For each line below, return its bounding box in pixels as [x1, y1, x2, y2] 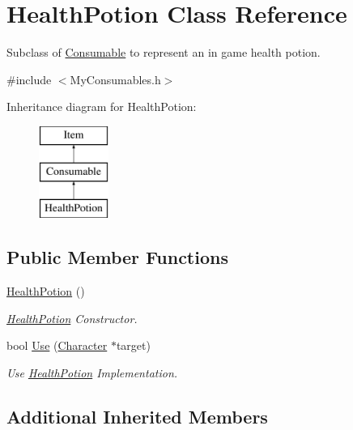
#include [6, 70, 52, 87]
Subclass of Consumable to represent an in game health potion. [6, 44, 321, 61]
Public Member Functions [6, 245, 228, 270]
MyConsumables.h [70, 70, 161, 87]
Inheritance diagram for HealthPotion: [6, 98, 197, 115]
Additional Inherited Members [6, 403, 268, 428]
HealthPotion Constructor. [6, 309, 138, 326]
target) [116, 337, 151, 354]
